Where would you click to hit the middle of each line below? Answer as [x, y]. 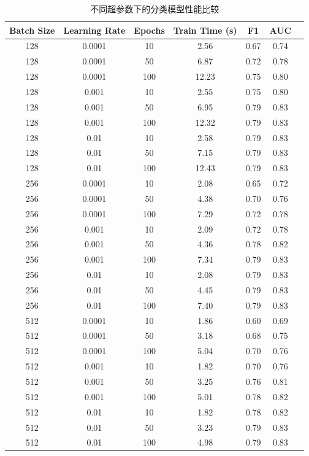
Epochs [149, 30]
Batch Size [32, 30]
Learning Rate [94, 30]
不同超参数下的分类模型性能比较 [155, 9]
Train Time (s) [205, 30]
